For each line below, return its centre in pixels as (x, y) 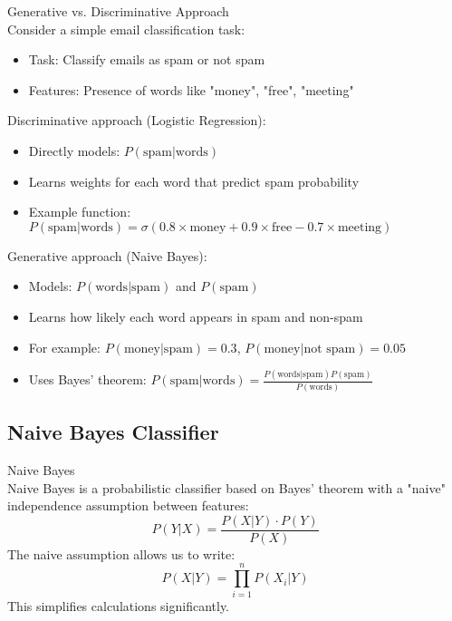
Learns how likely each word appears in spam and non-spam (196, 316)
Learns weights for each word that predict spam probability (194, 181)
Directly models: (74, 150)
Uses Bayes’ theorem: (87, 379)
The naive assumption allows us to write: (121, 553)
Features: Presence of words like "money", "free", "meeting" (191, 89)
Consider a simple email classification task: (126, 29)
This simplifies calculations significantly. (119, 605)
